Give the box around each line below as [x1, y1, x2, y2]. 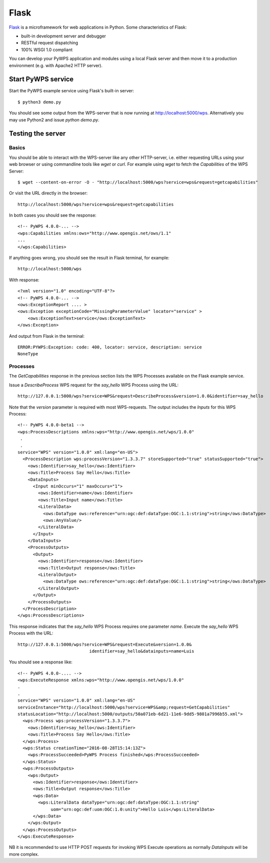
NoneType [17, 351, 38, 357]
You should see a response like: [9, 659, 73, 665]
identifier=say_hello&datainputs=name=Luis [89, 648, 194, 654]
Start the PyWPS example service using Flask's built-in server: [9, 88, 135, 94]
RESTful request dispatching [21, 40, 79, 46]
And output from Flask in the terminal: [9, 333, 85, 339]
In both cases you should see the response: [9, 212, 97, 218]
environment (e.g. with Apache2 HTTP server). [9, 62, 103, 68]
